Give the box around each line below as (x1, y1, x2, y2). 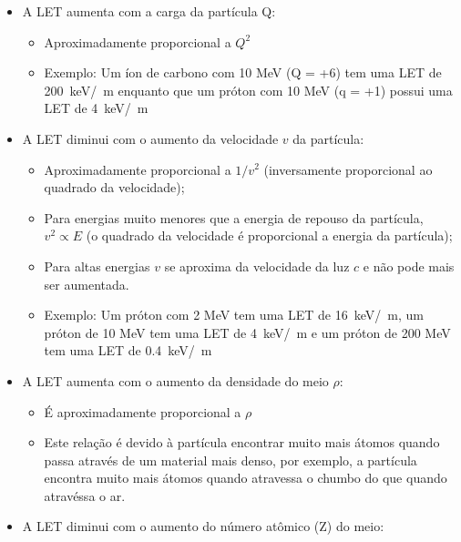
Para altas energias (44, 256, 150, 275)
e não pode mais (363, 256, 455, 275)
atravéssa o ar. (44, 486, 126, 505)
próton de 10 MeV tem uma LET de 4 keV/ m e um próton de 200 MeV (44, 322, 451, 342)
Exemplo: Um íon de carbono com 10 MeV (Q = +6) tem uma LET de (44, 63, 442, 82)
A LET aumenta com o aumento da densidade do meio (22, 371, 329, 390)
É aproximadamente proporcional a (44, 402, 241, 421)
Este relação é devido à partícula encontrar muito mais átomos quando (44, 433, 440, 452)
